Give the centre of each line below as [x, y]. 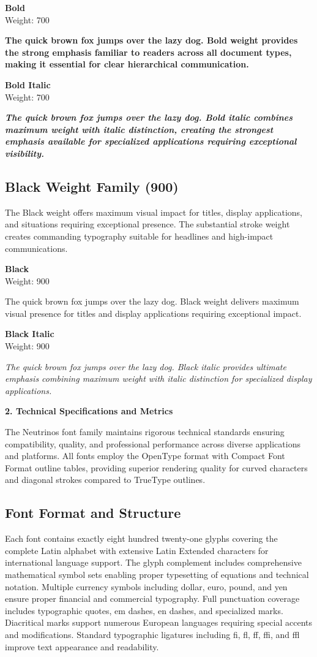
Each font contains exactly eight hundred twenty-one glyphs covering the [141, 538]
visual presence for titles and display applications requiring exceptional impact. [153, 313]
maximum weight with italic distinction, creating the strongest [139, 129]
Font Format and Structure [93, 513]
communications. [36, 248]
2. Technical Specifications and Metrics [89, 411]
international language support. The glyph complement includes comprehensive [153, 562]
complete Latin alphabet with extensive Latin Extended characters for [137, 550]
